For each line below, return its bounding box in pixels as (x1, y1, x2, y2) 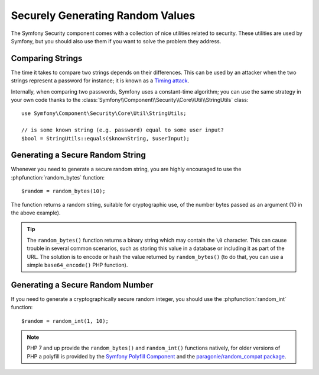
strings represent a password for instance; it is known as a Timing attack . (11, 77, 190, 84)
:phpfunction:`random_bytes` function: (11, 174, 105, 181)
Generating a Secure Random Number (11, 280, 154, 290)
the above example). (11, 209, 61, 216)
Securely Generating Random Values (11, 9, 196, 22)
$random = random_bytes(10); (21, 188, 106, 195)
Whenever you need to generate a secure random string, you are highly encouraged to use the (11, 166, 242, 173)
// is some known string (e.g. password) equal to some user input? (21, 127, 224, 133)
